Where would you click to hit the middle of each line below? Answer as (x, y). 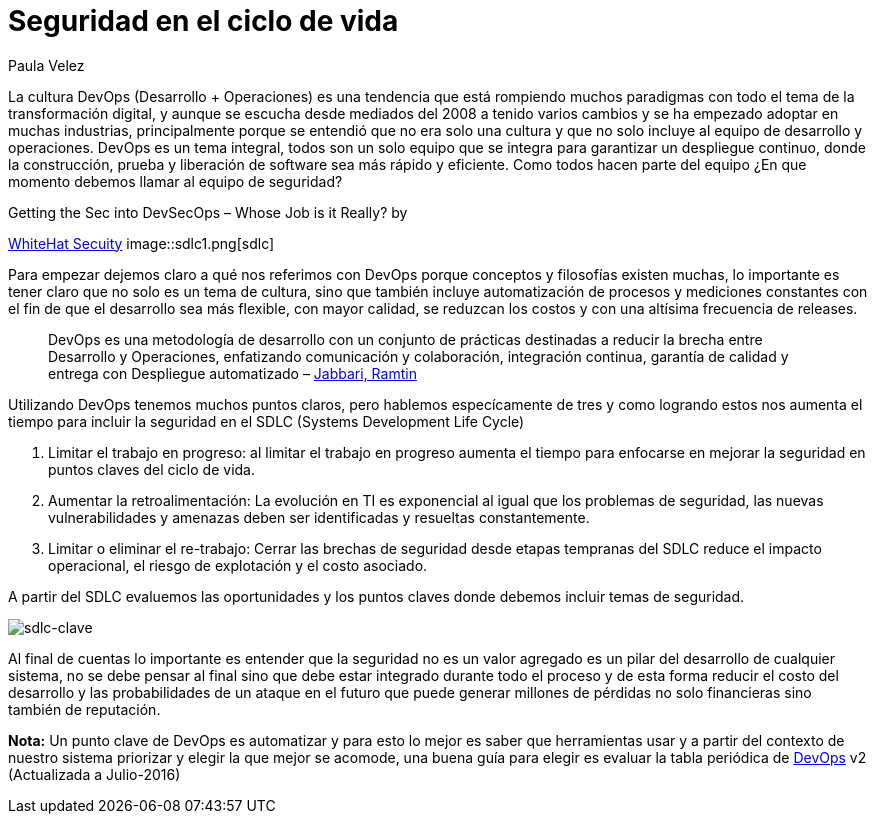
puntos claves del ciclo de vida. (151, 469)
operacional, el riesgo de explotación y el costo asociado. (238, 565)
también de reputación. (84, 709)
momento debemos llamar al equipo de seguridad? (175, 181)
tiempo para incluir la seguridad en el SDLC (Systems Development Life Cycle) (266, 421)
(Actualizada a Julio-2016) (94, 774)
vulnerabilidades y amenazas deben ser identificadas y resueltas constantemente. (319, 517)
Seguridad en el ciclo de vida (203, 21)
